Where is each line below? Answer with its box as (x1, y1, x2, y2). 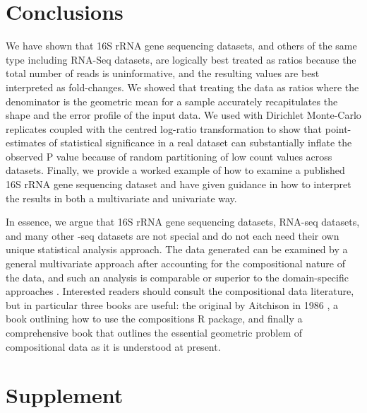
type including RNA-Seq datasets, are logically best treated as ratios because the (6, 52, 356, 66)
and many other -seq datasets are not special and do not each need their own (6, 228, 339, 243)
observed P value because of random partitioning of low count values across (6, 149, 332, 163)
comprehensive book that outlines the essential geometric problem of (6, 325, 303, 339)
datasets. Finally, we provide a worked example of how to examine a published (6, 163, 345, 178)
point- (325, 121, 351, 136)
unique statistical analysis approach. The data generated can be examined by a (6, 242, 348, 257)
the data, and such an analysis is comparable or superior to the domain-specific (6, 269, 349, 284)
